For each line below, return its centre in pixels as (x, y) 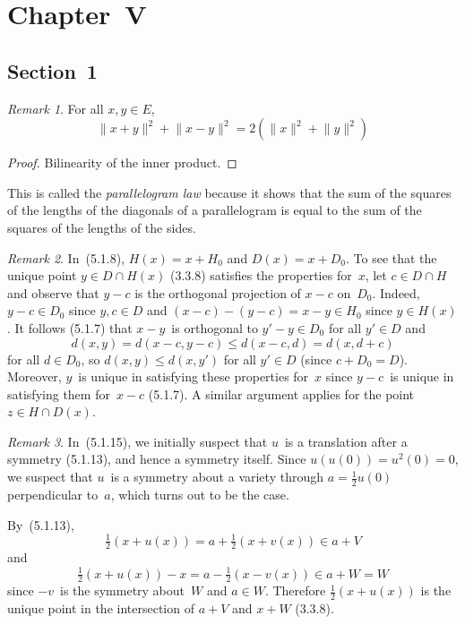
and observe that (53, 292)
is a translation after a (346, 441)
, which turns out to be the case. (200, 494)
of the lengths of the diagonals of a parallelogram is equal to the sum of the (215, 210)
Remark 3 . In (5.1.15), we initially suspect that (138, 441)
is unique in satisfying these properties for (194, 376)
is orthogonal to (215, 327)
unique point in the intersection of (101, 608)
